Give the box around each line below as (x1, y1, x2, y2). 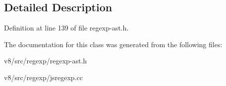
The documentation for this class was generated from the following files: (4, 39, 223, 49)
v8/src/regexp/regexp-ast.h (4, 56, 87, 66)
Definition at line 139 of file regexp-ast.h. (4, 23, 129, 33)
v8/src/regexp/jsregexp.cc (4, 72, 83, 82)
